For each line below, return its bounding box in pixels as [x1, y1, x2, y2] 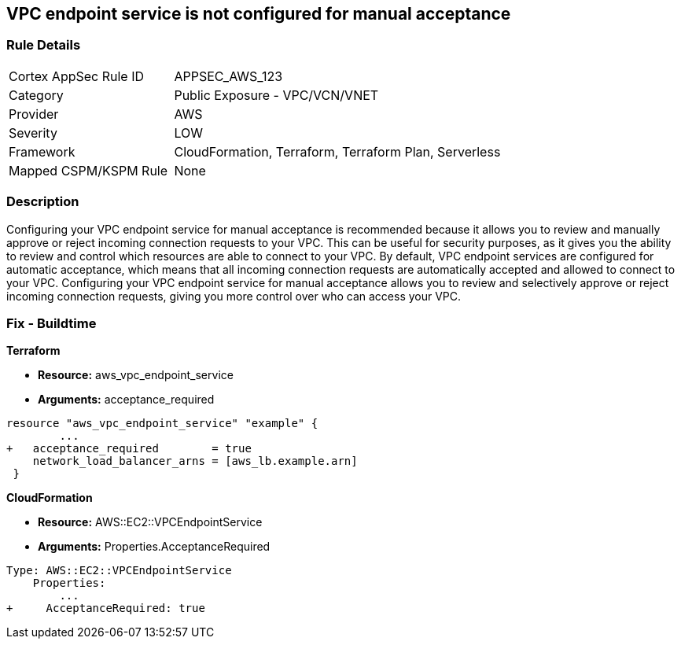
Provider [9, 105, 59, 122]
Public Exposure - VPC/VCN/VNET [174, 87, 379, 103]
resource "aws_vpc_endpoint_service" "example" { [6, 417, 318, 430]
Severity [9, 124, 57, 141]
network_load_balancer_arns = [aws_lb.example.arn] [32, 455, 358, 468]
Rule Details [6, 37, 81, 53]
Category [9, 87, 64, 103]
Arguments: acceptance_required [38, 393, 215, 407]
